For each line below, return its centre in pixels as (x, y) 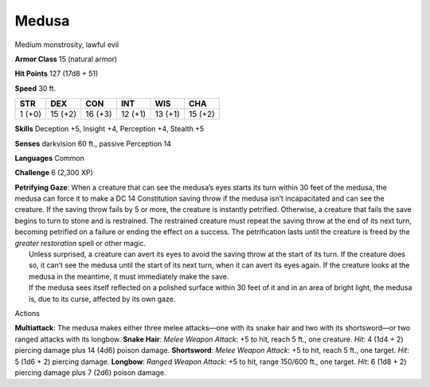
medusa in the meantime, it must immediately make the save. (129, 276)
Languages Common (50, 158)
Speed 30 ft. (35, 88)
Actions (27, 313)
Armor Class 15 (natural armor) (66, 59)
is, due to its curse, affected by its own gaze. (102, 299)
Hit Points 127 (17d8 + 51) (57, 74)
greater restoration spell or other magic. (80, 243)
